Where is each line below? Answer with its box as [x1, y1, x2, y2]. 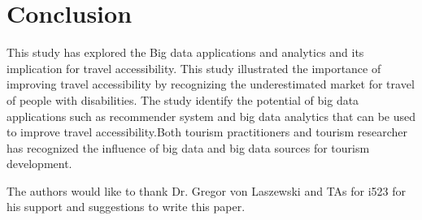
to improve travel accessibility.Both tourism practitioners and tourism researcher [7, 123, 407, 140]
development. [7, 155, 72, 172]
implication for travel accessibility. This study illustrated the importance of [7, 59, 381, 76]
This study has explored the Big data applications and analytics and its [7, 44, 364, 61]
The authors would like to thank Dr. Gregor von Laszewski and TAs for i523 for [7, 182, 407, 199]
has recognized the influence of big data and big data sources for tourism [7, 139, 370, 156]
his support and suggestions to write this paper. [7, 198, 246, 215]
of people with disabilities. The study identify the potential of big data [7, 91, 359, 108]
